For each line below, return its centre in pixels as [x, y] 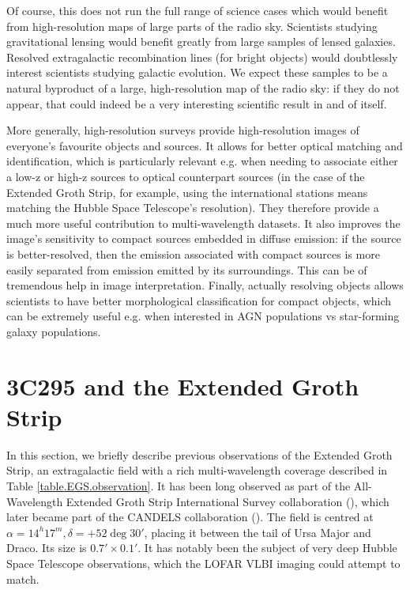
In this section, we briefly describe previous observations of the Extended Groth [199, 454]
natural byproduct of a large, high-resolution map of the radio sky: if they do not [203, 87]
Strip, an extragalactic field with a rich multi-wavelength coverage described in [197, 470]
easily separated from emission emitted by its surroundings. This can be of [187, 269]
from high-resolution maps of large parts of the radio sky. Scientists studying [192, 26]
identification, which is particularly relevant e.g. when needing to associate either [202, 161]
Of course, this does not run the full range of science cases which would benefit [197, 10]
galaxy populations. [54, 331]
